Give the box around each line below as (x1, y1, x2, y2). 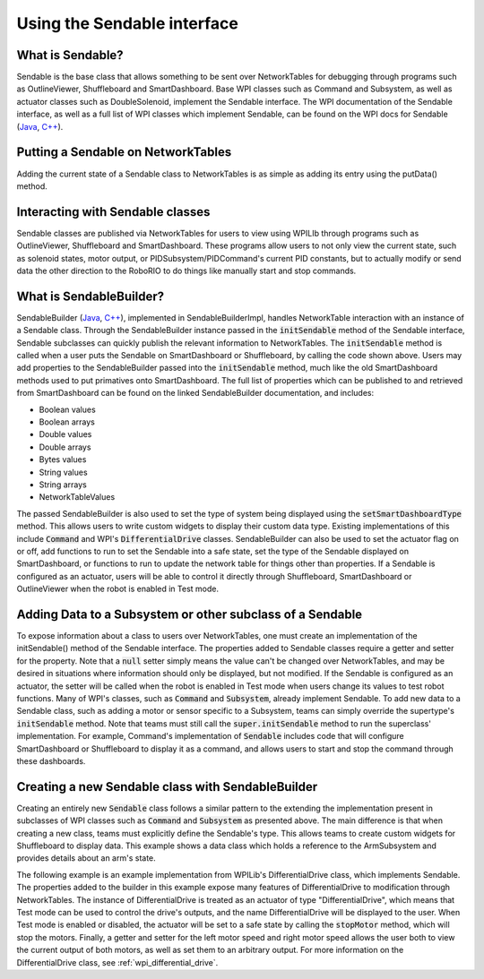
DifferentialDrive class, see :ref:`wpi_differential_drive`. (16, 957, 219, 967)
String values (39, 467, 89, 477)
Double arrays (39, 442, 91, 452)
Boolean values (39, 404, 96, 415)
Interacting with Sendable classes (16, 204, 211, 219)
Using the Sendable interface (16, 13, 239, 33)
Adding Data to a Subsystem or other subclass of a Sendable (16, 606, 363, 622)
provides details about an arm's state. (16, 853, 156, 863)
